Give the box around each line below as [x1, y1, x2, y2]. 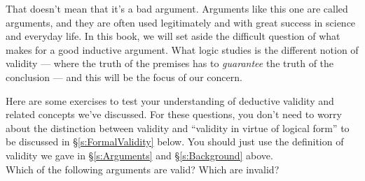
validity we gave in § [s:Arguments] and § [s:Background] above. [6, 147, 273, 162]
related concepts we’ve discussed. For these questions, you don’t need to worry [6, 107, 342, 122]
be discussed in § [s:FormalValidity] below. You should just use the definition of [6, 134, 344, 149]
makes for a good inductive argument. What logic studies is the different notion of [6, 42, 359, 57]
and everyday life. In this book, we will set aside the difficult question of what [6, 29, 340, 43]
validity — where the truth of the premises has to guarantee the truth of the [6, 56, 334, 71]
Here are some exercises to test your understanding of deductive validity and [6, 93, 334, 108]
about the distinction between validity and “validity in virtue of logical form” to [6, 120, 350, 135]
